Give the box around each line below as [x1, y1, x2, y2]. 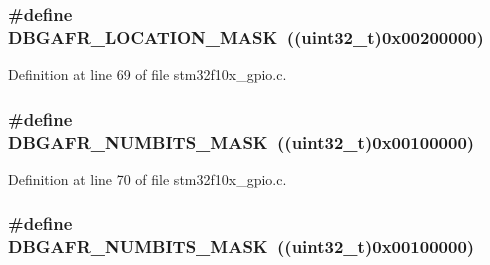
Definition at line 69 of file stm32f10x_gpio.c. [8, 64, 287, 85]
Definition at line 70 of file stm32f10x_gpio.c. [8, 168, 287, 189]
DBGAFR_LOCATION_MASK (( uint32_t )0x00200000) [8, 24, 484, 49]
